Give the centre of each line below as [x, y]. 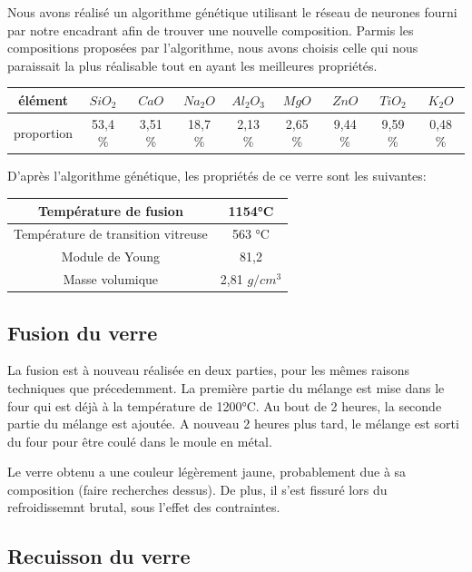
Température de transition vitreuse [111, 234]
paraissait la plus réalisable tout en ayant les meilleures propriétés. [192, 65]
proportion [44, 132]
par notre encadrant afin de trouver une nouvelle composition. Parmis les [211, 30]
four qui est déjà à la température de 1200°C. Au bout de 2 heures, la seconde [225, 405]
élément [43, 99]
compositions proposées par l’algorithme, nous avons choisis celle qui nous [213, 48]
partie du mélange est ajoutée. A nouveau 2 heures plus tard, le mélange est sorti [233, 424]
